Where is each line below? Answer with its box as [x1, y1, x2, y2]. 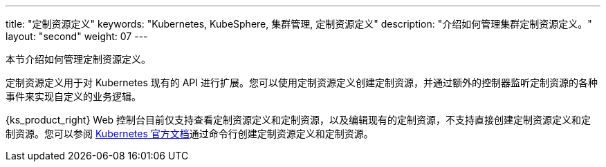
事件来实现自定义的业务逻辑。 [6, 90, 141, 102]
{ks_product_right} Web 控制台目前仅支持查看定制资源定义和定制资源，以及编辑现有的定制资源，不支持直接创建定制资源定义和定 [6, 114, 591, 126]
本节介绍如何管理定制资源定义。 [6, 53, 151, 65]
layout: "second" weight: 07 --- [6, 30, 148, 42]
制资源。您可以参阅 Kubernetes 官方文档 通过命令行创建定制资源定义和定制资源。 [6, 128, 374, 139]
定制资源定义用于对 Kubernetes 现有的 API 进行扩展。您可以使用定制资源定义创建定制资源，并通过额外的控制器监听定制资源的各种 [6, 77, 598, 88]
